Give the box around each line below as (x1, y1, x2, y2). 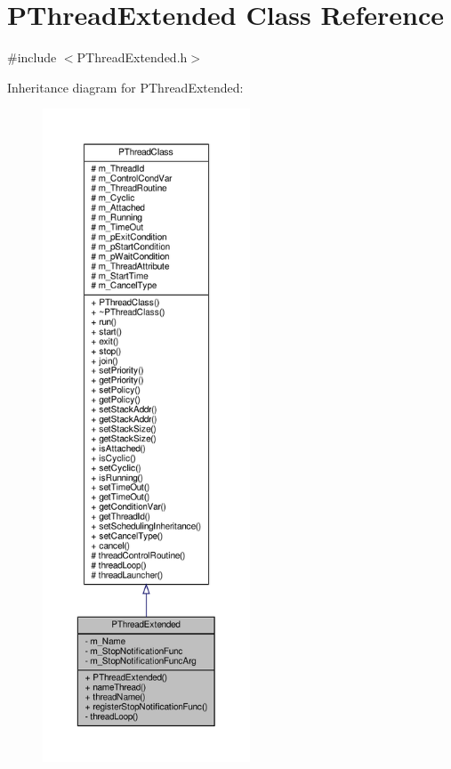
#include (7, 48, 57, 67)
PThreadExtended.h (77, 48, 188, 67)
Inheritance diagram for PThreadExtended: (7, 77, 244, 96)
